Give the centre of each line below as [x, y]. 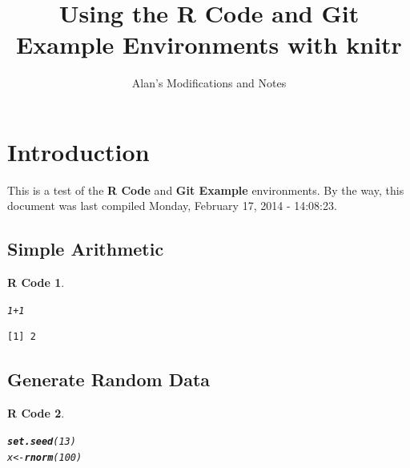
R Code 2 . [36, 413]
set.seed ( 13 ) [42, 441]
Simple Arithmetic [86, 249]
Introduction [78, 151]
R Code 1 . [36, 282]
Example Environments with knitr [209, 44]
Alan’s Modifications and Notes [209, 83]
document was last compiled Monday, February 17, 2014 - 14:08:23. [172, 206]
